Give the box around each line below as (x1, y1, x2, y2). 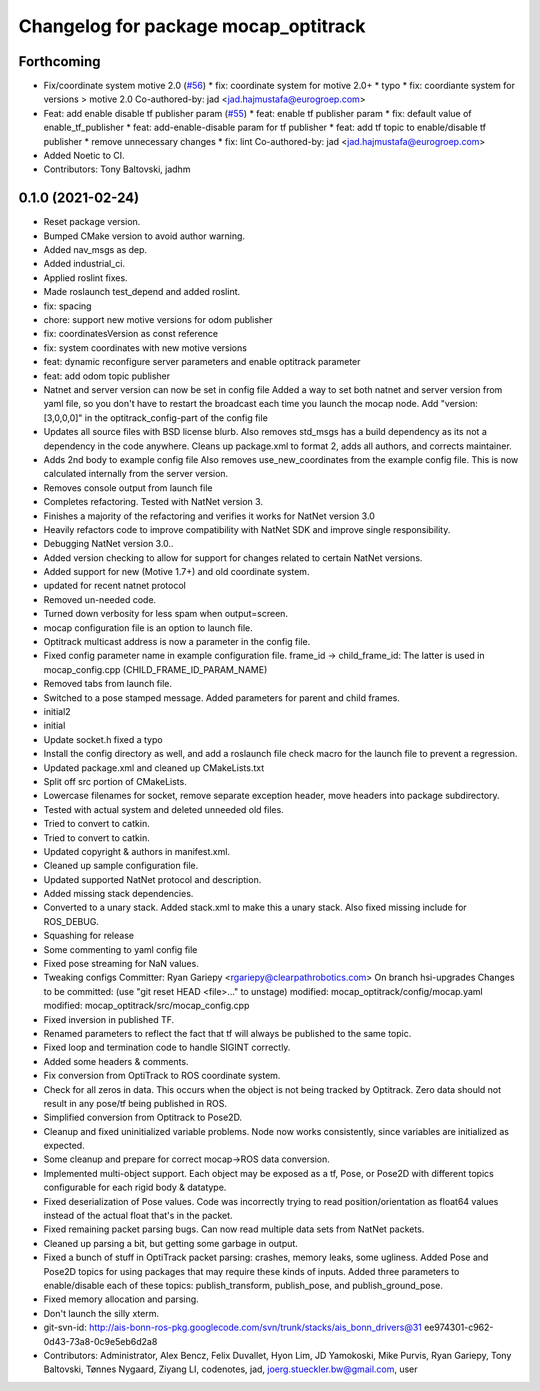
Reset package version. (43, 216, 141, 228)
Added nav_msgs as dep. (43, 244, 148, 256)
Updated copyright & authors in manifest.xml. (43, 845, 230, 857)
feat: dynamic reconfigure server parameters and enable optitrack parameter (43, 356, 361, 368)
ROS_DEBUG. (43, 915, 100, 927)
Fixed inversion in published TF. (43, 1013, 175, 1025)
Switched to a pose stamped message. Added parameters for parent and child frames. (43, 691, 400, 704)
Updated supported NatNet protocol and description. (43, 873, 262, 885)
